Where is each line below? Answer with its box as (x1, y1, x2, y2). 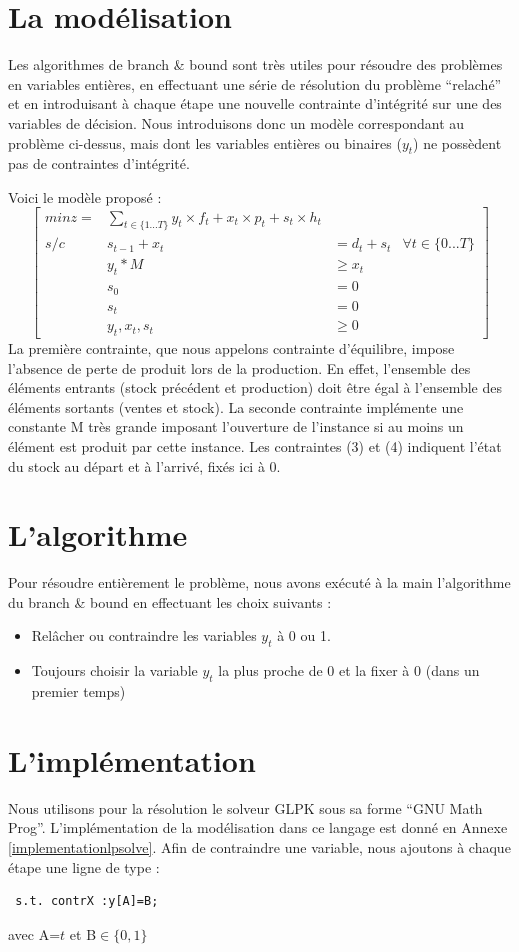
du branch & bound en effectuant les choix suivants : (8, 591, 332, 612)
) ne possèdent (413, 132, 502, 153)
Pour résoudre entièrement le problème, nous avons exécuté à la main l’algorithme (8, 572, 511, 593)
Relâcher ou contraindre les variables (31, 625, 257, 646)
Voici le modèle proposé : (8, 186, 162, 207)
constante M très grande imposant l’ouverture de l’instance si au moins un (8, 416, 464, 437)
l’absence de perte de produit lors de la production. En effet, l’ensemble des (8, 357, 471, 378)
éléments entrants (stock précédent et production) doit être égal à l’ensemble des (8, 377, 502, 398)
